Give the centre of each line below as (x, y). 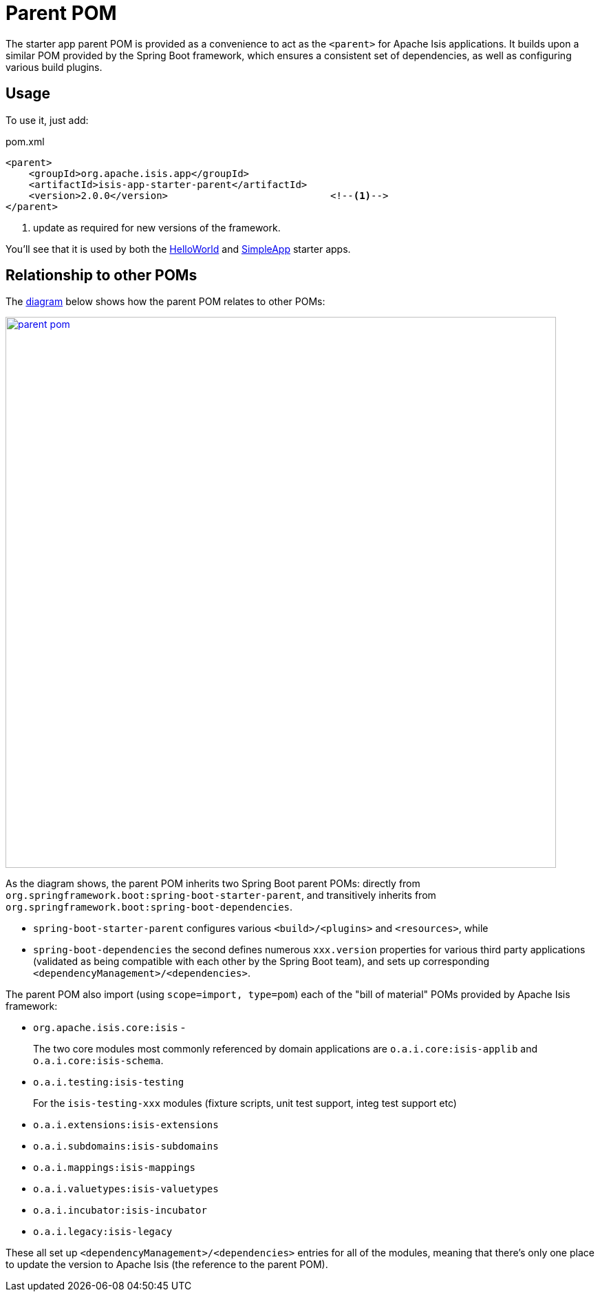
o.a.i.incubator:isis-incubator (120, 1211)
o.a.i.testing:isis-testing (109, 1082)
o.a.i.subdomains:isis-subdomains (126, 1146)
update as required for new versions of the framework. (157, 227)
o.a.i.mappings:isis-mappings (115, 1168)
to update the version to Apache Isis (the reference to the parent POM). (167, 1265)
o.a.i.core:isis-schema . (98, 1061)
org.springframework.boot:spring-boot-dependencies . (149, 907)
